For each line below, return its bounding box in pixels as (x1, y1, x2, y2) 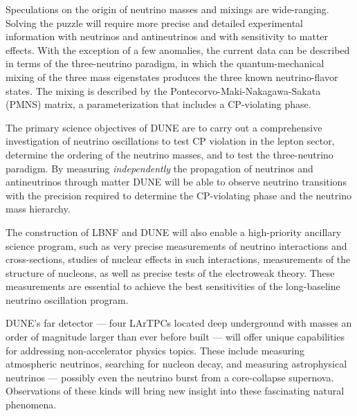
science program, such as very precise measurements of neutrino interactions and (6, 238, 347, 253)
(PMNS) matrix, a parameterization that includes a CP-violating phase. (6, 97, 311, 111)
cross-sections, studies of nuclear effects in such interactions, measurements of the (6, 252, 351, 266)
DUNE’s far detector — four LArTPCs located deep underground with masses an (6, 316, 352, 330)
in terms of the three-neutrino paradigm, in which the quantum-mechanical (6, 56, 324, 71)
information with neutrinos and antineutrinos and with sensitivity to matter (6, 29, 329, 44)
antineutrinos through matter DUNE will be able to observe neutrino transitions (6, 174, 347, 189)
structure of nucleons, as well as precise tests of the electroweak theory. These (6, 265, 335, 280)
